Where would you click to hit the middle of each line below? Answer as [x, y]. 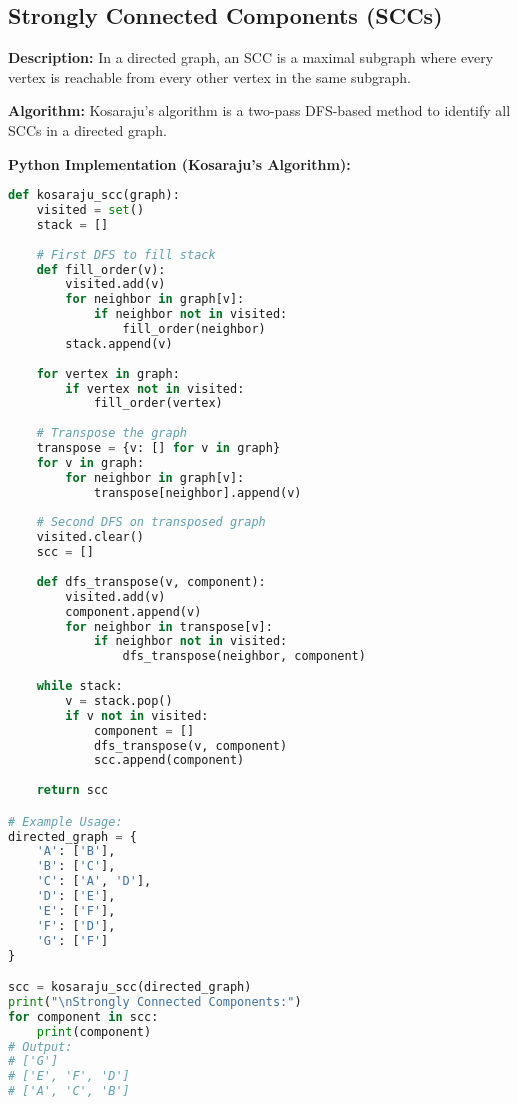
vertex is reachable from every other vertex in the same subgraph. [209, 76]
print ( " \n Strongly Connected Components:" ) [155, 1001]
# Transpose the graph [111, 433]
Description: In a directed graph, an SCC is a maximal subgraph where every [251, 57]
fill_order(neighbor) [194, 329]
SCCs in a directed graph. [87, 129]
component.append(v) [133, 611]
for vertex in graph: [108, 373]
